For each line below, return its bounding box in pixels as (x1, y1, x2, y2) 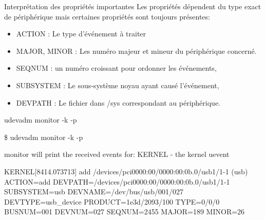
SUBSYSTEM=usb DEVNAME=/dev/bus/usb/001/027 (4, 186, 183, 197)
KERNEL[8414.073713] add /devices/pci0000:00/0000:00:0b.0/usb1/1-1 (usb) (4, 166, 248, 176)
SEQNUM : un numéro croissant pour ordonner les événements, (16, 63, 217, 73)
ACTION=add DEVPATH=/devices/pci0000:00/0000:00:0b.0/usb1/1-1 (4, 176, 230, 187)
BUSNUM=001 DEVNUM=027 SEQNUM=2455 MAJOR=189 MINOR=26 (4, 206, 245, 217)
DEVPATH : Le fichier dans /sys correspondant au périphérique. (16, 97, 221, 108)
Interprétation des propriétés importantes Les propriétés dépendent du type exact (4, 1, 261, 11)
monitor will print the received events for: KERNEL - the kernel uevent (4, 149, 230, 159)
